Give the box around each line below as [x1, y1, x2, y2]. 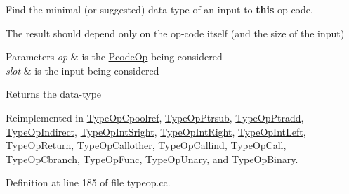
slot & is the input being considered [6, 63, 159, 77]
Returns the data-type [6, 86, 102, 101]
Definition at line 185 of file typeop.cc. [6, 175, 171, 190]
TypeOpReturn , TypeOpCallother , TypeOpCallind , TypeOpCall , [6, 138, 287, 153]
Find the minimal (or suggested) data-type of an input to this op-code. [6, 2, 313, 16]
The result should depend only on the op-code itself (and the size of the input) [6, 25, 345, 40]
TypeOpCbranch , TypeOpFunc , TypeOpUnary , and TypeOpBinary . [6, 151, 298, 166]
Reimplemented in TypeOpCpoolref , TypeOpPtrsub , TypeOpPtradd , [6, 110, 304, 124]
